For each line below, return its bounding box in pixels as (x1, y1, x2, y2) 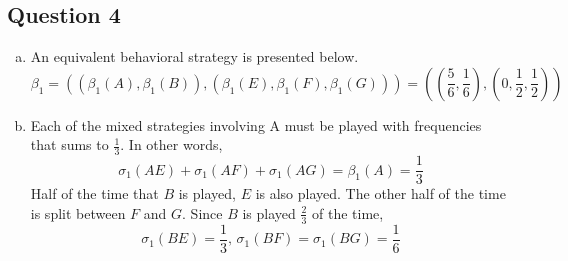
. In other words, (120, 134, 223, 155)
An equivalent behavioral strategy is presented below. (30, 46, 359, 67)
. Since (182, 202, 223, 223)
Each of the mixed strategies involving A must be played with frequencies (30, 114, 482, 135)
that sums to (30, 134, 109, 155)
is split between (30, 202, 126, 223)
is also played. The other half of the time (255, 183, 506, 204)
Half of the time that (30, 183, 159, 204)
